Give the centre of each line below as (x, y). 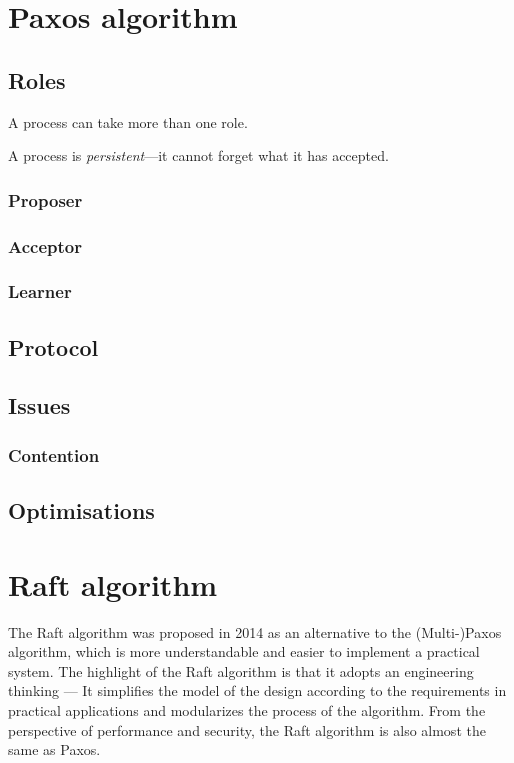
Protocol (53, 346)
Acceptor (45, 245)
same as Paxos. (54, 749)
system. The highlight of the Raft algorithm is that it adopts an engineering (241, 670)
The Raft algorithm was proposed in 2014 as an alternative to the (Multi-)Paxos (255, 631)
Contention (54, 454)
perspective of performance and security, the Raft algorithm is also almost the (247, 729)
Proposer (45, 199)
